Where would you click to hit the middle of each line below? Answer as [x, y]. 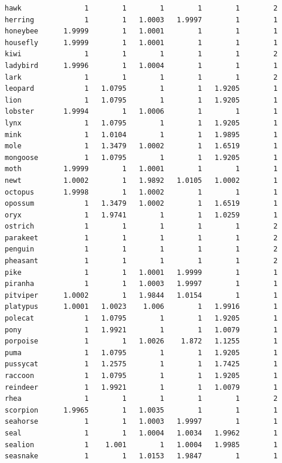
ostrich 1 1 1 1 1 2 [141, 227]
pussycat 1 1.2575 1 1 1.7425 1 [141, 364]
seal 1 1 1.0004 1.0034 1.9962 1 [141, 433]
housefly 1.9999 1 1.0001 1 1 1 [141, 42]
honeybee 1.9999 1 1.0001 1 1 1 [141, 31]
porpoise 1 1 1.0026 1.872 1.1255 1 [141, 341]
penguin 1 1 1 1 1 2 [141, 249]
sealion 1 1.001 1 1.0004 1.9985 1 [141, 445]
